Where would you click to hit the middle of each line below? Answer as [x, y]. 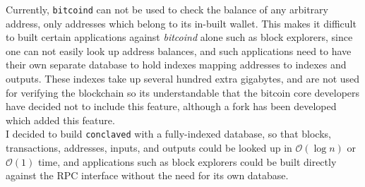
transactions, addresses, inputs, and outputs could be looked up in [149, 148]
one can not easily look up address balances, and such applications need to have [179, 50]
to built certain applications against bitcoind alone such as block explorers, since [179, 37]
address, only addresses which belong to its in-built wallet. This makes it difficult [181, 23]
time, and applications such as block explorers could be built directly [187, 161]
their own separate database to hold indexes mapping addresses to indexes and [176, 65]
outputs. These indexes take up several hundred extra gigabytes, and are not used [183, 79]
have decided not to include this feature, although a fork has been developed [171, 106]
